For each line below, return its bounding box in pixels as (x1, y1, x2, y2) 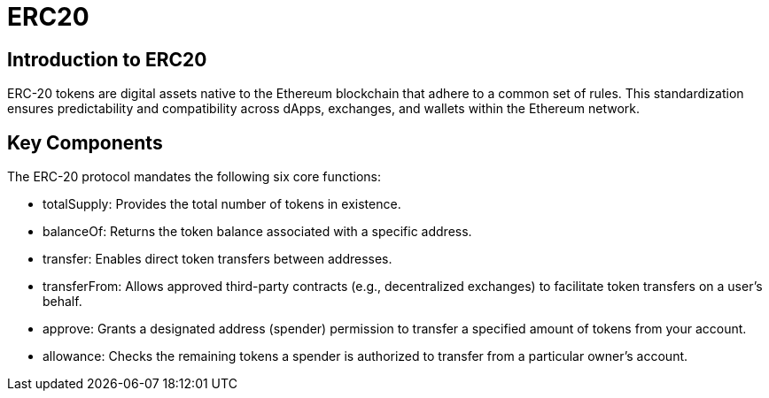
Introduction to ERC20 (7, 48, 207, 71)
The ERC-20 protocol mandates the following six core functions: (7, 169, 382, 185)
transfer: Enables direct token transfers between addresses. (43, 251, 392, 267)
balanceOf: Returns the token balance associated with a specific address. (43, 224, 472, 240)
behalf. (43, 294, 82, 310)
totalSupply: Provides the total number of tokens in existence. (43, 196, 401, 212)
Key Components (7, 131, 163, 154)
